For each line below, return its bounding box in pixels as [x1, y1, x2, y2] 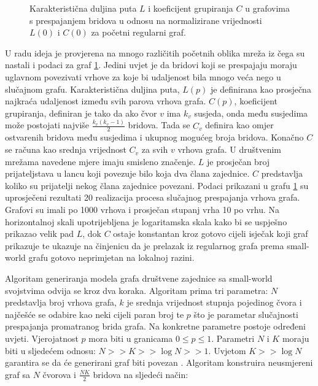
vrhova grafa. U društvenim [177, 143, 282, 156]
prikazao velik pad [5, 227, 74, 240]
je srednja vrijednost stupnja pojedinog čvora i [126, 296, 302, 309]
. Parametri [211, 331, 255, 344]
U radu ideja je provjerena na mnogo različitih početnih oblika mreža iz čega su [5, 46, 305, 59]
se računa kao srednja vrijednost [5, 143, 126, 156]
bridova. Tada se [128, 118, 190, 131]
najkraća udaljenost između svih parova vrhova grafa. [5, 95, 206, 107]
